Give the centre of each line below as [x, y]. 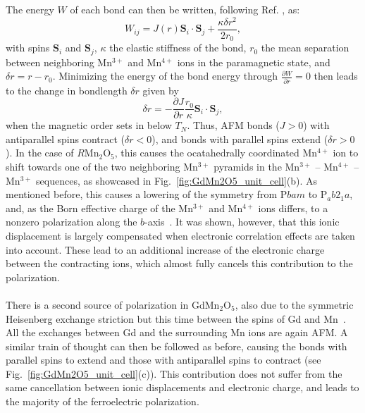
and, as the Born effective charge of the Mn [99, 208]
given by [161, 90]
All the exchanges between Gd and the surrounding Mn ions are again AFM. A [177, 332]
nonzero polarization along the [72, 222]
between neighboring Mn [59, 62]
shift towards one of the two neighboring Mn [102, 166]
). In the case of [40, 153]
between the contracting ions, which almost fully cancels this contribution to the [179, 263]
